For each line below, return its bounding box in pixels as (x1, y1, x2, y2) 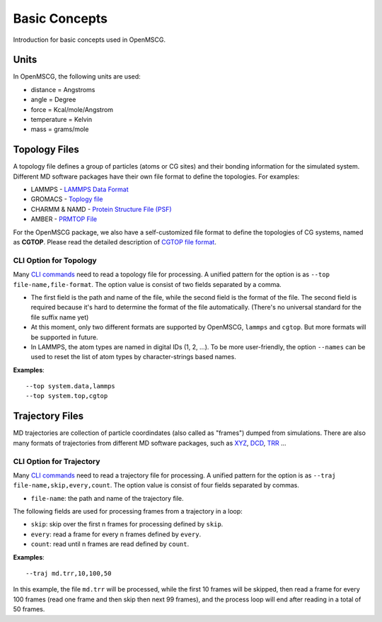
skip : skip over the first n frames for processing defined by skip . (30, 520, 224, 528)
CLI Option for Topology (13, 255, 97, 265)
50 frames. (13, 605, 45, 613)
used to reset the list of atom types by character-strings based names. (30, 353, 236, 361)
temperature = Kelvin (30, 115, 92, 124)
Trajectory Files (13, 410, 84, 422)
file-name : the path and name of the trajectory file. (30, 494, 184, 502)
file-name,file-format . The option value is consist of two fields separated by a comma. (13, 280, 282, 288)
